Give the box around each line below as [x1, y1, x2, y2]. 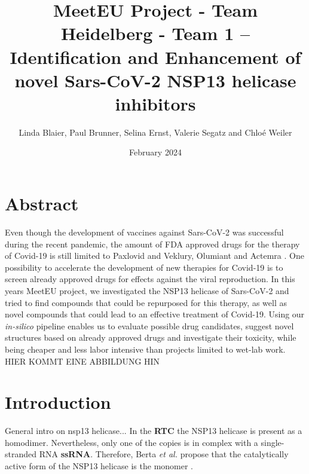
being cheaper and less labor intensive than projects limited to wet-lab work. [5, 342, 286, 355]
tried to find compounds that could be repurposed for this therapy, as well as [5, 296, 287, 308]
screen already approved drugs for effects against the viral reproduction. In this [5, 273, 295, 285]
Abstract [5, 191, 79, 216]
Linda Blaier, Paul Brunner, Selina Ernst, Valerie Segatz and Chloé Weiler [19, 126, 292, 138]
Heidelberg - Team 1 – [60, 21, 250, 45]
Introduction [5, 390, 111, 414]
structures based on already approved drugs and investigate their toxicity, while [5, 331, 296, 344]
